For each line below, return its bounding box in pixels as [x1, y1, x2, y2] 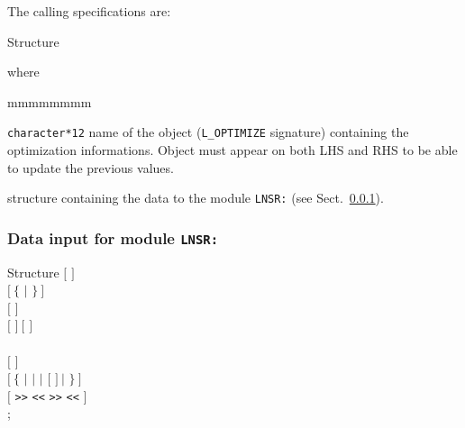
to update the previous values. [7, 158, 174, 177]
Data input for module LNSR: [7, 226, 219, 249]
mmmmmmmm [7, 92, 92, 111]
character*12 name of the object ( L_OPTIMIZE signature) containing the [7, 123, 409, 141]
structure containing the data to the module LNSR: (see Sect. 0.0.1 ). [7, 188, 384, 207]
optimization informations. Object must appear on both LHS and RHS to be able [7, 141, 458, 159]
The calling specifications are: [7, 2, 171, 20]
